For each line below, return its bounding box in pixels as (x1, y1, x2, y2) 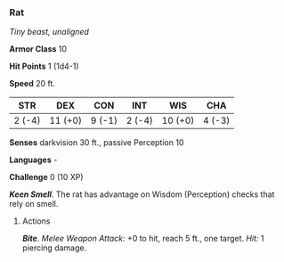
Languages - (9, 154, 58, 166)
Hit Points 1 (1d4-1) (9, 61, 79, 72)
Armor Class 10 (9, 44, 68, 54)
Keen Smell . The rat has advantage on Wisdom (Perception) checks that (9, 189, 275, 200)
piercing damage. (21, 242, 87, 253)
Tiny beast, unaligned (9, 27, 89, 37)
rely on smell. (9, 199, 59, 209)
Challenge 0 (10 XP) (9, 172, 84, 183)
